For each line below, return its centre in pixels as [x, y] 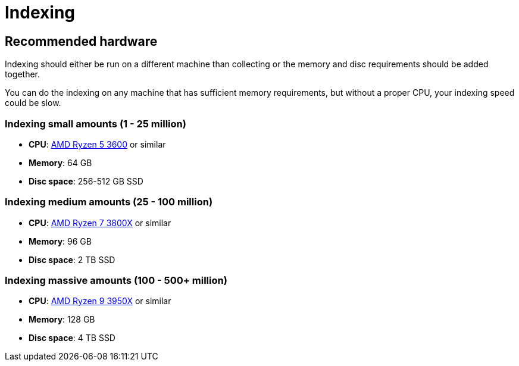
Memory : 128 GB [62, 320]
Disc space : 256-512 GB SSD [86, 181]
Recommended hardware [81, 41]
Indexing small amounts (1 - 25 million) [96, 123]
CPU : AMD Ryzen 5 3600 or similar [97, 144]
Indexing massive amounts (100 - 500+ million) [116, 281]
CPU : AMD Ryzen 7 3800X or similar [100, 223]
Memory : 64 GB [60, 162]
